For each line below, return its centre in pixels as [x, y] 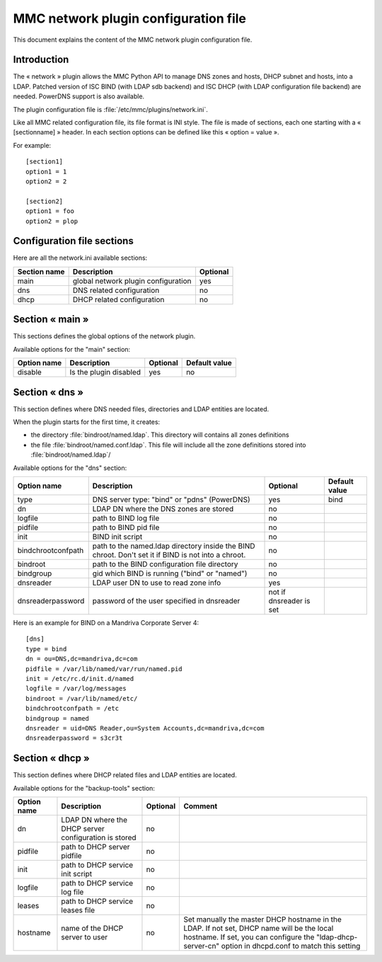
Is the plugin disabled [105, 372]
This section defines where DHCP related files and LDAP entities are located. [125, 775]
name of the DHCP [92, 928]
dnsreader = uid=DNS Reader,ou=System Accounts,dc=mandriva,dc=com [145, 728]
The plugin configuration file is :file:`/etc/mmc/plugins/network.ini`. [110, 109]
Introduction [41, 60]
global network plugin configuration [132, 281]
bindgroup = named [58, 718]
